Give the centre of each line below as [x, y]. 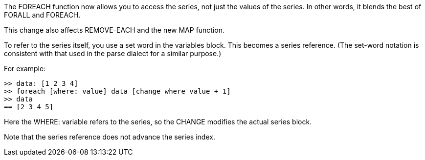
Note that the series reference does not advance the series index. [110, 137]
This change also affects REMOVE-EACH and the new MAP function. [114, 30]
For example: [25, 69]
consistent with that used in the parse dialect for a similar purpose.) [113, 53]
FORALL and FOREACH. [42, 15]
